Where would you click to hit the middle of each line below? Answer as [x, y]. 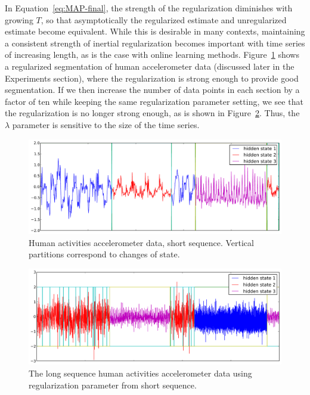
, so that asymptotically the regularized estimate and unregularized [164, 19]
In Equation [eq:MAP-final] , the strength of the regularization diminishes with [149, 8]
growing [19, 19]
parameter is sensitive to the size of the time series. [106, 124]
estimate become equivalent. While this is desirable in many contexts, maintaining [155, 31]
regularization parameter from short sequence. [113, 385]
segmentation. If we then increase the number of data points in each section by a [152, 90]
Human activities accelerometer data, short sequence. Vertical [141, 242]
